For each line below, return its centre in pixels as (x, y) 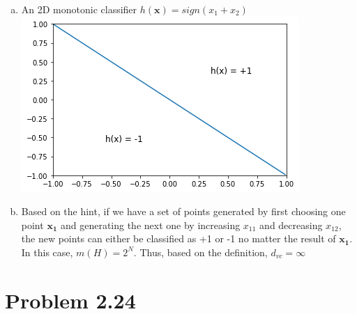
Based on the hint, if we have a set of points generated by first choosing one (183, 211)
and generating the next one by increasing (150, 225)
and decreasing (291, 225)
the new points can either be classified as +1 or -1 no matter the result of (178, 238)
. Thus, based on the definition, (200, 252)
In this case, (47, 252)
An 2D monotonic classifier (79, 9)
